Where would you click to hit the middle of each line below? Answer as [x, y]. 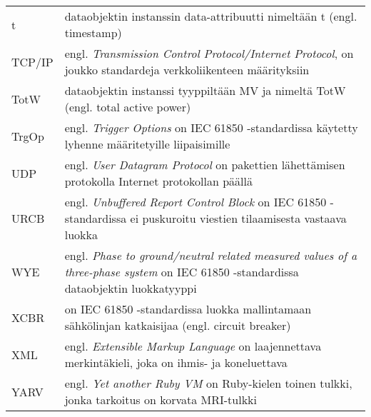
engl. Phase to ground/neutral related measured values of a [211, 255]
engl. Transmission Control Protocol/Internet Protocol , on [209, 53]
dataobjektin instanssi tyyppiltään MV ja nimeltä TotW [205, 90]
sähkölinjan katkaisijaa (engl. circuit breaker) [178, 325]
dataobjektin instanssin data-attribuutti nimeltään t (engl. [211, 16]
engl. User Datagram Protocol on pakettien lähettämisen [205, 165]
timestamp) [93, 32]
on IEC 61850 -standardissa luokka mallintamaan [188, 309]
